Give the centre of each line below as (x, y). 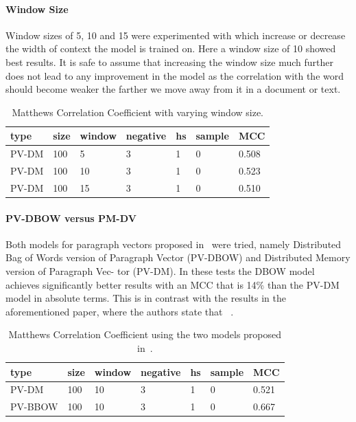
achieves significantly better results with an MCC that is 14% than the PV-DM (173, 284)
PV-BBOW (34, 407)
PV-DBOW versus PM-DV (71, 218)
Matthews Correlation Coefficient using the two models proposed (145, 334)
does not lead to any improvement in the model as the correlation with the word (175, 75)
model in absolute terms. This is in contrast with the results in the (146, 298)
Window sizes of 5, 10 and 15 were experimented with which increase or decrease (176, 35)
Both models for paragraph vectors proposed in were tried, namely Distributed (174, 244)
